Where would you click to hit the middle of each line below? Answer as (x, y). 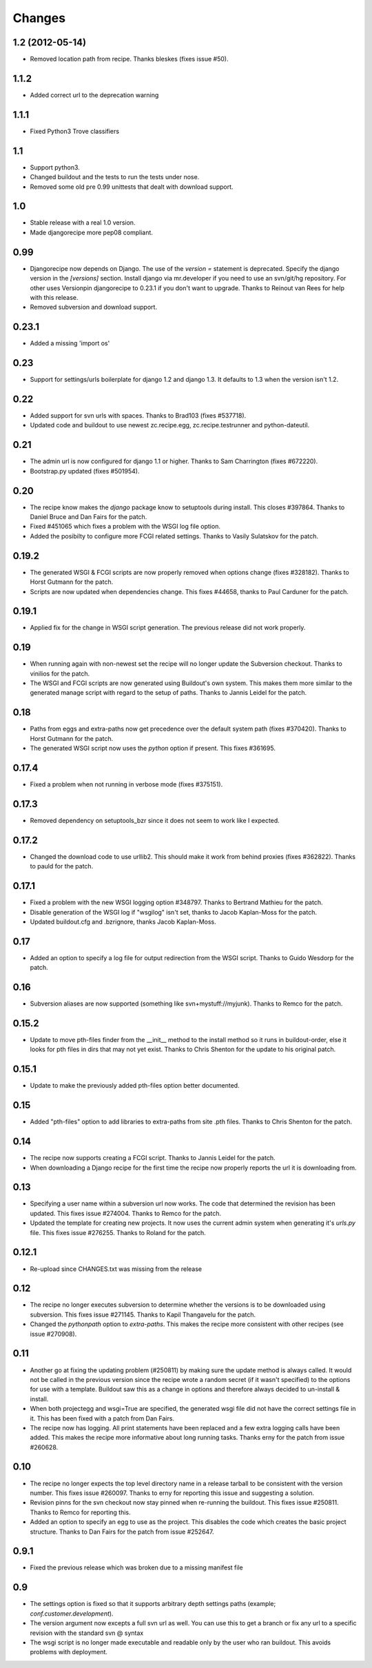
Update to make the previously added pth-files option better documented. (135, 1086)
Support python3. (55, 167)
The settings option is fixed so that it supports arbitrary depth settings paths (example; (153, 1604)
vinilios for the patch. (60, 673)
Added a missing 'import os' (70, 343)
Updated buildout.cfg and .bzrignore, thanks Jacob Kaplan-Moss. (123, 922)
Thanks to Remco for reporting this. (80, 1512)
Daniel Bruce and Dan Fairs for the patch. (89, 517)
